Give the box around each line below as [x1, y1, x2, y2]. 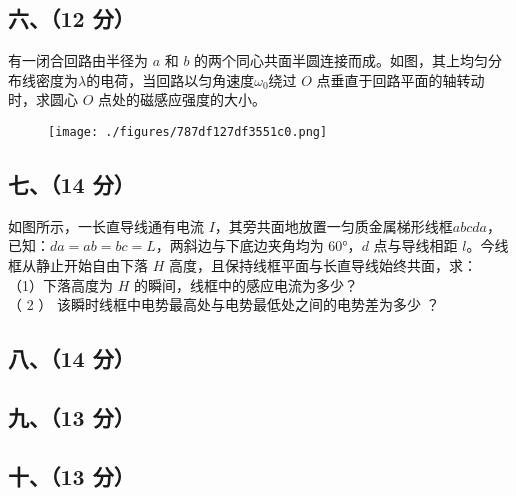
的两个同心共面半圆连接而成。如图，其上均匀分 [194, 50, 503, 71]
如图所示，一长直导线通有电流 [8, 215, 204, 236]
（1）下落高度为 [8, 274, 113, 295]
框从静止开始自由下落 [8, 255, 148, 276]
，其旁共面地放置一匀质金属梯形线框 [214, 215, 453, 236]
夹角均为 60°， [267, 235, 362, 256]
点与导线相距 [373, 235, 458, 256]
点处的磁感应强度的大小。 [98, 89, 267, 110]
